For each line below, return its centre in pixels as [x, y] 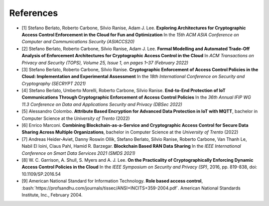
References [34, 13]
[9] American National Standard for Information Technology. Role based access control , [112, 181]
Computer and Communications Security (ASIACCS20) [78, 42]
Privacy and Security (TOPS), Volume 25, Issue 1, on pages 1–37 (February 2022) [105, 63]
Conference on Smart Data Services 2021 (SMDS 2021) [78, 153]
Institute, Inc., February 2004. [52, 195]
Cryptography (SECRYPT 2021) [54, 83]
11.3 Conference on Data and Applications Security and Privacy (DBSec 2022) [102, 104]
